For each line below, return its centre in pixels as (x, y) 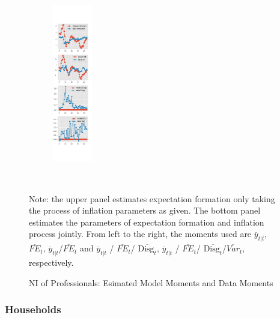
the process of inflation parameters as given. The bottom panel (145, 210)
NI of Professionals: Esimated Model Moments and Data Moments (151, 282)
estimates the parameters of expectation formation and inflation (147, 222)
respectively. (51, 262)
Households (33, 309)
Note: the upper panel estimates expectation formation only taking (152, 198)
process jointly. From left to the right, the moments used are (140, 234)
